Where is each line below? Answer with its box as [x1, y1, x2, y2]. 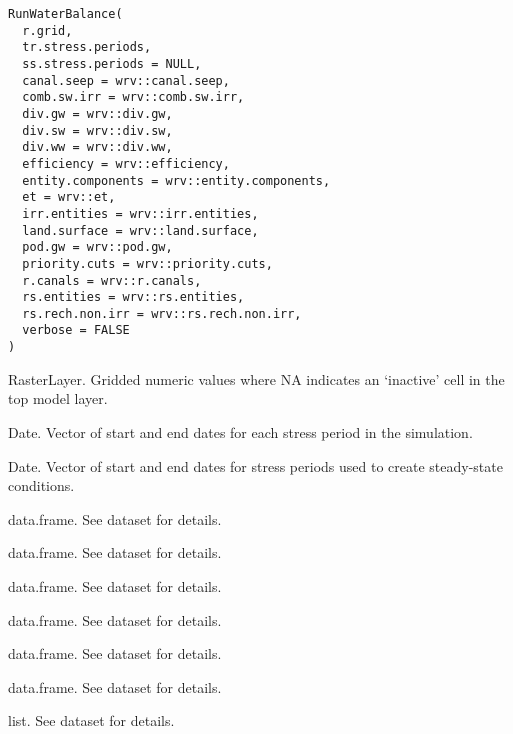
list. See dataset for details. [8, 710, 175, 731]
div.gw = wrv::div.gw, [22, 106, 173, 121]
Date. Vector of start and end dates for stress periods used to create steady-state [8, 455, 503, 476]
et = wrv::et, [22, 190, 116, 205]
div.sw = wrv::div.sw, [22, 123, 173, 138]
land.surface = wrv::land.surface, [22, 223, 259, 238]
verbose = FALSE [22, 323, 130, 338]
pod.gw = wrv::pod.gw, [22, 240, 173, 255]
